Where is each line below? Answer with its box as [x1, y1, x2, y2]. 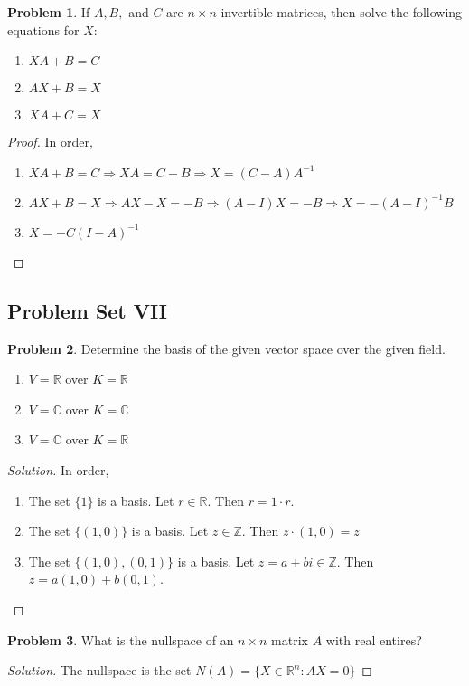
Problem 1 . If [7, 3, 90, 21]
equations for [7, 20, 80, 39]
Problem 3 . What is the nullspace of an [7, 630, 234, 649]
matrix [271, 630, 308, 649]
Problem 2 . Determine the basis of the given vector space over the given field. [7, 338, 446, 357]
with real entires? [325, 630, 422, 649]
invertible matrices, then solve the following [220, 3, 463, 21]
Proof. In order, [7, 132, 93, 151]
